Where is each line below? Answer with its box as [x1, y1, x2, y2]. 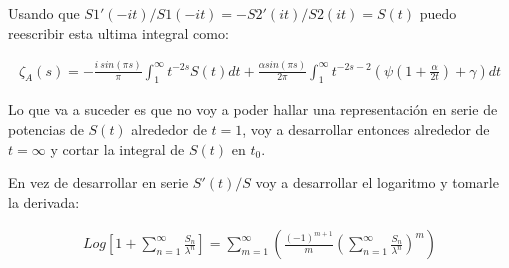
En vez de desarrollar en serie [8, 172, 189, 193]
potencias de [8, 118, 84, 139]
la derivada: [8, 191, 80, 212]
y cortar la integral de [50, 138, 185, 159]
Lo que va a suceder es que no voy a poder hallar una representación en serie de [8, 99, 498, 120]
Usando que [8, 3, 80, 23]
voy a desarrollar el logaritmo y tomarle [255, 172, 499, 193]
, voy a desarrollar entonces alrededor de [242, 118, 490, 139]
